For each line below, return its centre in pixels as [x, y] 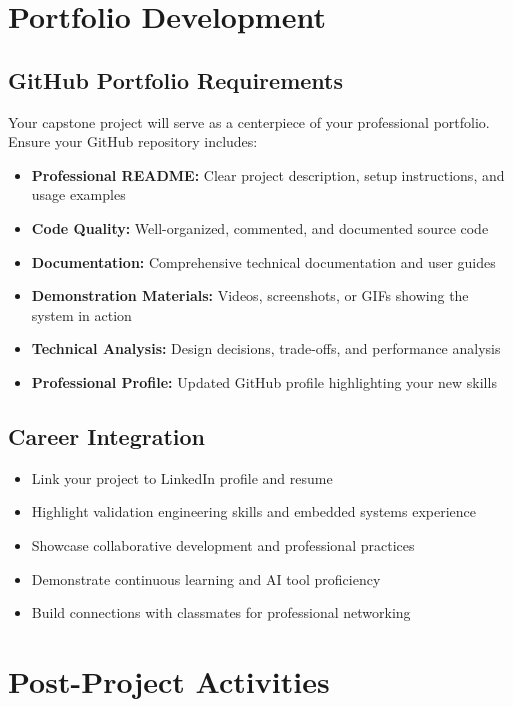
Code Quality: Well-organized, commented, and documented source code [260, 227]
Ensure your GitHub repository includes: [133, 141]
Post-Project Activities [169, 680]
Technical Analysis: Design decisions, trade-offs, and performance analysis [266, 348]
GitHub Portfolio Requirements [175, 79]
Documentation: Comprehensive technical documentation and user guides [263, 261]
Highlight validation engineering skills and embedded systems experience [253, 511]
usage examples [78, 194]
